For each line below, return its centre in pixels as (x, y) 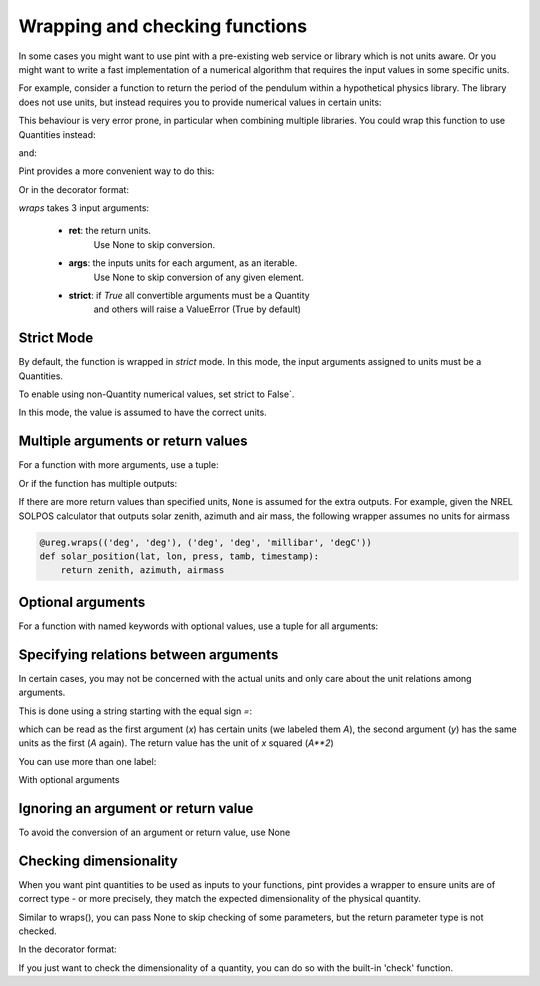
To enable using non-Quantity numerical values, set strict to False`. (156, 394)
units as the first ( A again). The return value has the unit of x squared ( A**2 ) (176, 743)
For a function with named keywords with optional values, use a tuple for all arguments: (198, 626)
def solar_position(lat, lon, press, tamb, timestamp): (179, 556)
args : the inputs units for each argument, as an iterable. (183, 263)
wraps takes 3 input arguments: (84, 208)
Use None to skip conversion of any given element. (199, 277)
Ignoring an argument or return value (136, 808)
